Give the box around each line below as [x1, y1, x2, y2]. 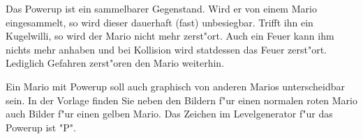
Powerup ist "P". [6, 120, 76, 134]
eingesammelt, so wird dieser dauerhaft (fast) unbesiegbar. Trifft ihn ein [6, 15, 313, 29]
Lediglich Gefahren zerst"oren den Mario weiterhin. [6, 56, 225, 70]
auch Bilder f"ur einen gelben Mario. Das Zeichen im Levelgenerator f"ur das [6, 106, 333, 121]
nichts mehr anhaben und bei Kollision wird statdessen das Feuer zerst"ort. [6, 42, 327, 56]
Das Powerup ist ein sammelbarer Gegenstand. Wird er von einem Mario [6, 1, 317, 15]
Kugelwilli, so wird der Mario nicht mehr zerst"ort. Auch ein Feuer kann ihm [6, 28, 334, 43]
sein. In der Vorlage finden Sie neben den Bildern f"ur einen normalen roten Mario [6, 92, 357, 107]
